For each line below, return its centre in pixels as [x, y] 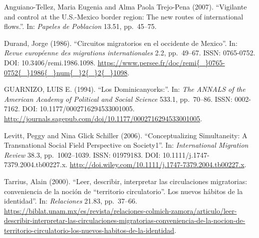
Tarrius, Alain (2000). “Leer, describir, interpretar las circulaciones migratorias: [126, 181]
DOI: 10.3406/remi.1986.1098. [50, 62]
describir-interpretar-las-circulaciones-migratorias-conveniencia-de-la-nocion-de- [125, 220]
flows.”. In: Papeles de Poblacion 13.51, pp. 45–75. [80, 26]
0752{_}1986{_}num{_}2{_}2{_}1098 [66, 72]
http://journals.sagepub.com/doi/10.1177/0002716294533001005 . [103, 118]
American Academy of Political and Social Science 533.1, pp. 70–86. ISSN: [118, 99]
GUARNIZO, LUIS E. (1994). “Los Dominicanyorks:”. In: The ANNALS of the [125, 89]
